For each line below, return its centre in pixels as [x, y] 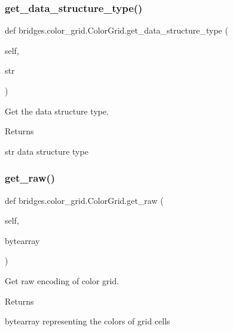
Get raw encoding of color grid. [62, 280]
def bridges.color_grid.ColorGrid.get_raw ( [84, 200]
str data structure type [47, 151]
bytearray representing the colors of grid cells [88, 321]
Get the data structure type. [57, 111]
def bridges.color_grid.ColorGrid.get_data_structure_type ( [116, 30]
